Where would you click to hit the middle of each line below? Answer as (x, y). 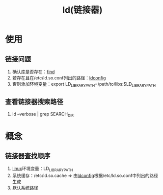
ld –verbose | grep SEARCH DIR (43, 114)
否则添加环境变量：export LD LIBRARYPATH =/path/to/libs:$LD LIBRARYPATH (84, 85)
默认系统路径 (25, 188)
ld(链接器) (82, 10)
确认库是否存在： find (33, 72)
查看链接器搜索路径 (34, 102)
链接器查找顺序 (28, 156)
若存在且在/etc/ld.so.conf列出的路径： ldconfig (59, 78)
